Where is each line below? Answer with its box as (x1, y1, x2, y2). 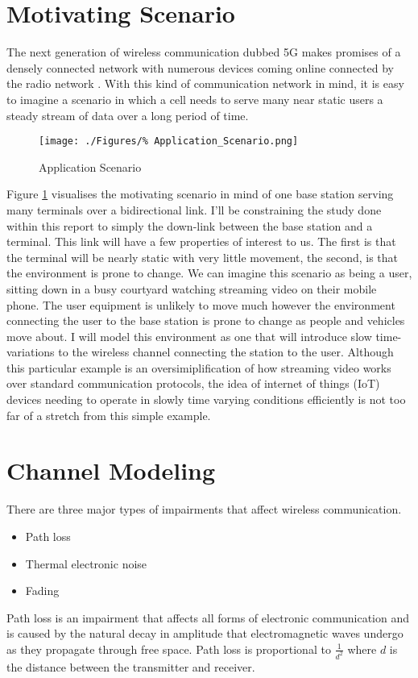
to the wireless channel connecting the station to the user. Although (58, 343, 394, 360)
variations (6, 343, 55, 360)
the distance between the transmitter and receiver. (6, 658, 255, 675)
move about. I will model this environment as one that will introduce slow (6, 327, 372, 344)
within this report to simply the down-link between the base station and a (6, 217, 373, 234)
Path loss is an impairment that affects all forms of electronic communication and (6, 609, 409, 626)
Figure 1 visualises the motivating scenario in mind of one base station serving (6, 185, 394, 202)
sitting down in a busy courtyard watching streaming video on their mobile (6, 280, 377, 297)
